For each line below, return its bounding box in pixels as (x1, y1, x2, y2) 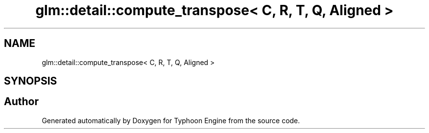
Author (4, 95, 39, 108)
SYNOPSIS (4, 75, 57, 88)
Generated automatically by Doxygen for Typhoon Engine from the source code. (42, 116, 300, 125)
